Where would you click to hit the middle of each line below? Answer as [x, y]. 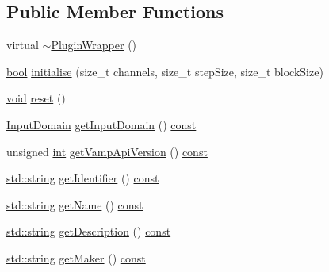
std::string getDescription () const [89, 231]
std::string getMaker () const [76, 257]
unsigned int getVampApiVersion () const [107, 151]
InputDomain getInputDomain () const [101, 124]
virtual [23, 45]
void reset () [36, 98]
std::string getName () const [75, 204]
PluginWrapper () [94, 45]
